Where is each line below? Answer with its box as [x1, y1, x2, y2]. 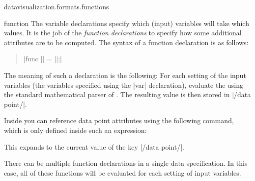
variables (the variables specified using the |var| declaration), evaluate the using [4, 79, 244, 90]
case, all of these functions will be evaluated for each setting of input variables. [4, 167, 241, 178]
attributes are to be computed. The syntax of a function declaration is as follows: [4, 37, 249, 47]
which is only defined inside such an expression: [4, 125, 147, 135]
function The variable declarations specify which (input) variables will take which [4, 18, 249, 28]
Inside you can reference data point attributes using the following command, [4, 115, 234, 126]
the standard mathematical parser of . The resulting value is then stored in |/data [4, 89, 251, 100]
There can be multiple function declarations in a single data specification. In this [4, 158, 248, 168]
